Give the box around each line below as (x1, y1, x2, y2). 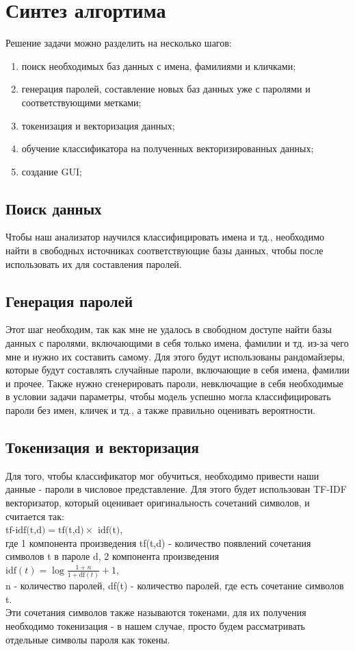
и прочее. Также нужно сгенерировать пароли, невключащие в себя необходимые (5, 376, 343, 390)
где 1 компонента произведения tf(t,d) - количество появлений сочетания (5, 535, 311, 550)
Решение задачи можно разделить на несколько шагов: (5, 36, 232, 50)
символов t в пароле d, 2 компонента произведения (5, 549, 220, 563)
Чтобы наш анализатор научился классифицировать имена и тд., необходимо (5, 230, 325, 244)
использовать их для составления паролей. (5, 256, 182, 271)
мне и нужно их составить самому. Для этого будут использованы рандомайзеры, (5, 349, 345, 363)
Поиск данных (5, 197, 102, 219)
